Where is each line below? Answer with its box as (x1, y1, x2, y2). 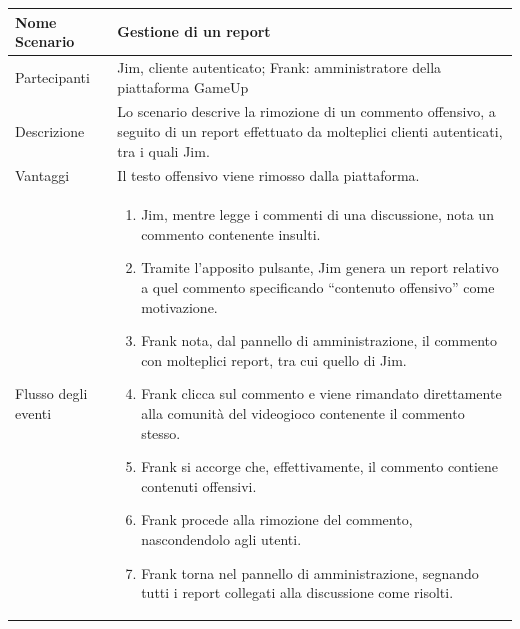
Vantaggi (15, 165, 70, 186)
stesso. (141, 422, 181, 443)
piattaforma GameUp (117, 76, 249, 97)
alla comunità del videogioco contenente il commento (141, 403, 465, 423)
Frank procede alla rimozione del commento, (141, 509, 413, 530)
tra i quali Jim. (117, 140, 210, 161)
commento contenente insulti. (141, 223, 321, 244)
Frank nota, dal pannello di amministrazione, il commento (141, 330, 497, 351)
